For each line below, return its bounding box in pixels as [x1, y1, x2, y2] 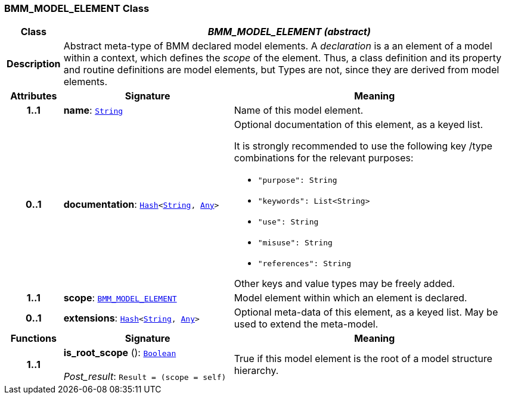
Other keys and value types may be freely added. [234, 278, 455, 290]
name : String [63, 104, 123, 117]
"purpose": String [257, 176, 337, 185]
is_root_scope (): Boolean [63, 347, 176, 359]
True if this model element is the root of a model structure [234, 353, 493, 365]
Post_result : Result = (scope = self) [63, 370, 226, 383]
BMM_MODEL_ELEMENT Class [4, 2, 150, 14]
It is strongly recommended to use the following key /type [234, 140, 493, 152]
